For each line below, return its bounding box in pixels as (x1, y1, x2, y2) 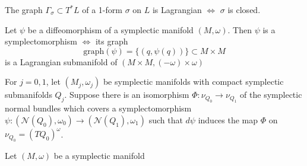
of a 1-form (82, 4, 122, 15)
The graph (5, 4, 43, 15)
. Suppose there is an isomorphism (64, 88, 189, 101)
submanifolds (5, 88, 52, 101)
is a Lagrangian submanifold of (5, 55, 118, 68)
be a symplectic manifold (53, 149, 145, 161)
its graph (95, 35, 128, 47)
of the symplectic (240, 88, 302, 101)
